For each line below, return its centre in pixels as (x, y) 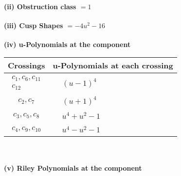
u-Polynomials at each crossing (113, 65)
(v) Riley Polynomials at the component (73, 168)
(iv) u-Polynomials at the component (67, 44)
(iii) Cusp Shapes (34, 25)
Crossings (27, 65)
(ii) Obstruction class (40, 6)
